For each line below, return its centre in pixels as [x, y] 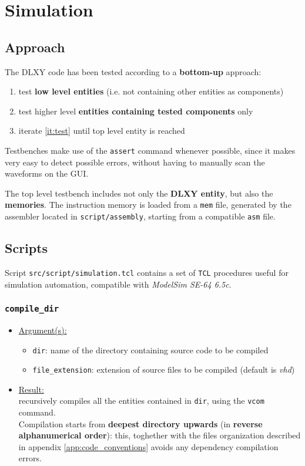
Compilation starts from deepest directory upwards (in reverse [140, 423]
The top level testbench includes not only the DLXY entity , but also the [139, 193]
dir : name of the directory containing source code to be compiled [150, 349]
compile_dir [32, 309]
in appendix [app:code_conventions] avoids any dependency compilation [148, 446]
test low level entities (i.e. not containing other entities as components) [151, 91]
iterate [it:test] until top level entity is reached [102, 131]
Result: [31, 389]
